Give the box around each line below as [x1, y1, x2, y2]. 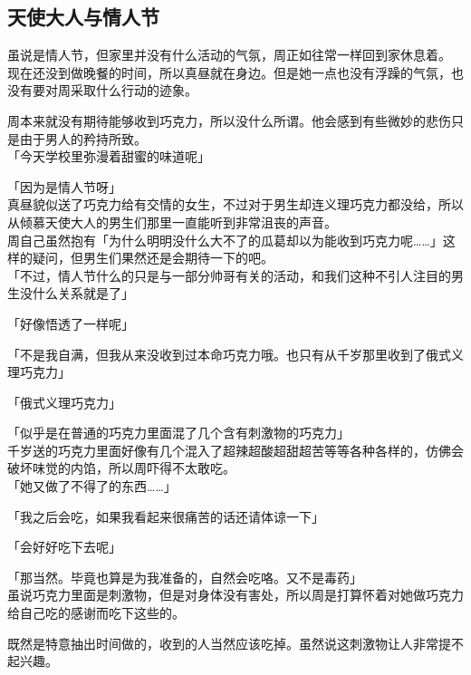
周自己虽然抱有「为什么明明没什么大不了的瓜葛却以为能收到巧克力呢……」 [7, 230, 443, 249]
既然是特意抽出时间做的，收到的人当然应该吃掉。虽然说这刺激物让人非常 [7, 633, 438, 652]
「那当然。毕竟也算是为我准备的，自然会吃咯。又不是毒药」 [7, 567, 362, 586]
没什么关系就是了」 [19, 284, 134, 303]
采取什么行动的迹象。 [70, 81, 197, 100]
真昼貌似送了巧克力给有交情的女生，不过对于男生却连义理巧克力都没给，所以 [7, 195, 464, 214]
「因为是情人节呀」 [7, 177, 121, 196]
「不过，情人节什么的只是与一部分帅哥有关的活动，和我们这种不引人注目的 [7, 265, 451, 284]
